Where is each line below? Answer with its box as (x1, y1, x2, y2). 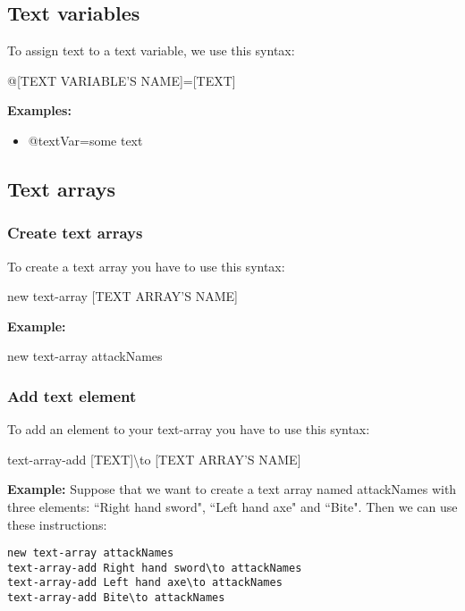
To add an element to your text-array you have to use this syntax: (7, 420, 370, 439)
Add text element (7, 384, 137, 406)
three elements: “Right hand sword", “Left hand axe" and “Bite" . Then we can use (7, 497, 458, 515)
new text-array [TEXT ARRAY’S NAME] (7, 287, 238, 305)
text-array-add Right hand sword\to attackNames (7, 561, 302, 574)
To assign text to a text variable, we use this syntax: (7, 41, 295, 60)
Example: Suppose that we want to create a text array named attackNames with (7, 480, 457, 498)
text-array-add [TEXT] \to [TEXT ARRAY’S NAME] (7, 449, 301, 468)
